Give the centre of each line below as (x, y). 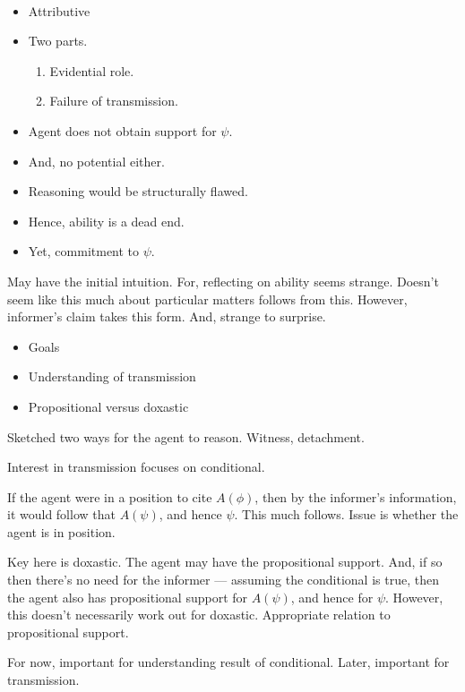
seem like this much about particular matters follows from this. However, (207, 299)
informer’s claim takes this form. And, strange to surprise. (167, 316)
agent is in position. (61, 531)
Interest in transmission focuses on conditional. (136, 467)
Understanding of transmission (112, 376)
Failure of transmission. (114, 101)
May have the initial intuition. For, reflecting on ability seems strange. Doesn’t (223, 281)
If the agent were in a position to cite (110, 496)
